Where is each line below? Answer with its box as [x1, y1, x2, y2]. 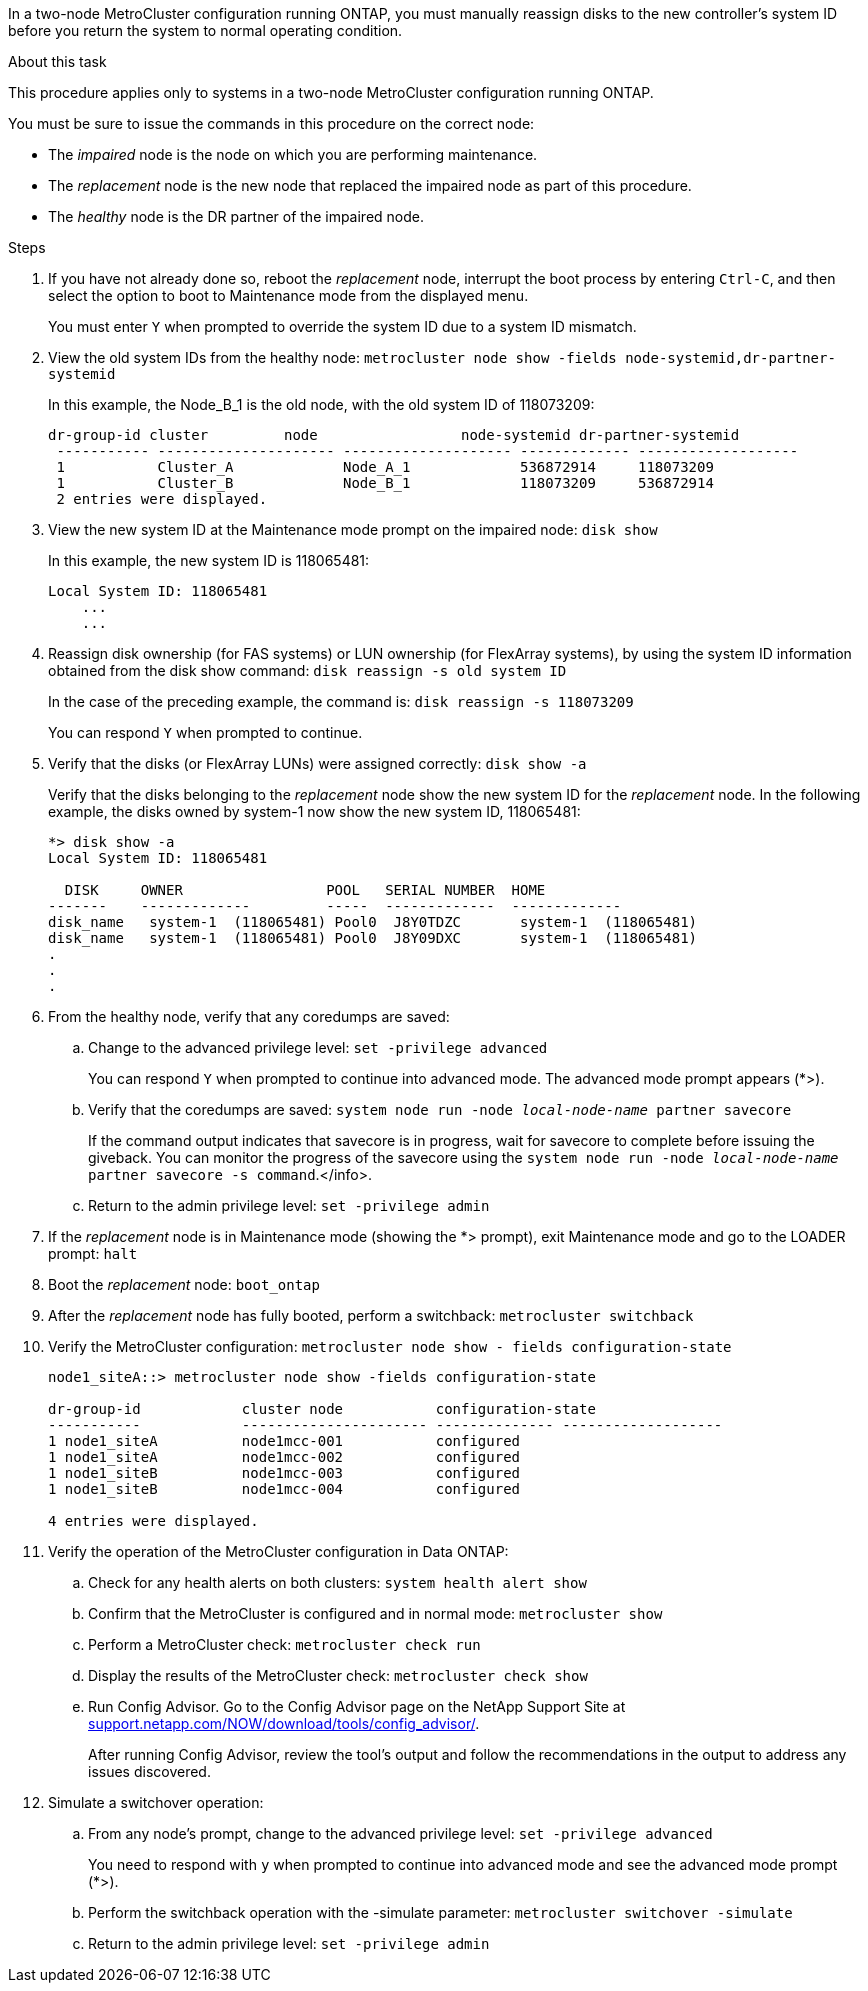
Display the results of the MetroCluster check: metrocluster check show [88, 1667, 588, 1684]
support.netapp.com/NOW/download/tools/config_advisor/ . [88, 1715, 480, 1732]
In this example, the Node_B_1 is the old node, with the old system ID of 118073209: [48, 396, 595, 413]
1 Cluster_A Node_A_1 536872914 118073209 [56, 459, 714, 475]
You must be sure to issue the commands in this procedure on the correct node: [8, 115, 535, 132]
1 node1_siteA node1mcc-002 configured [48, 1449, 521, 1465]
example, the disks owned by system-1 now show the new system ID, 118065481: [48, 803, 581, 820]
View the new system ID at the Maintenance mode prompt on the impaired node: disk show [48, 521, 658, 538]
